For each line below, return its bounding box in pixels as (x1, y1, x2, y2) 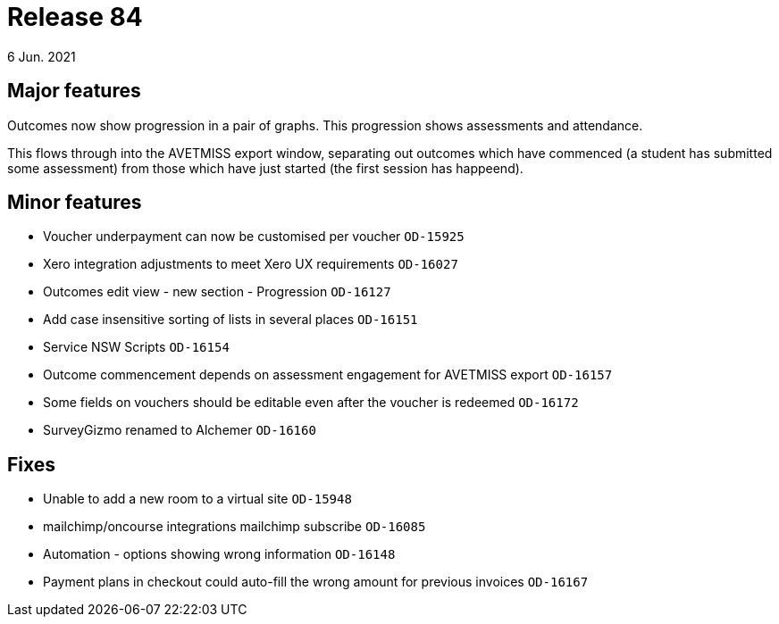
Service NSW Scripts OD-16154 (43, 339, 230, 355)
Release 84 (7, 2, 143, 32)
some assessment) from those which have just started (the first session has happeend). (7, 160, 524, 176)
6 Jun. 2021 (7, 48, 76, 64)
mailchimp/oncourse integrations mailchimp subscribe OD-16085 (43, 519, 426, 535)
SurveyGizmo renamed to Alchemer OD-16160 (43, 422, 316, 438)
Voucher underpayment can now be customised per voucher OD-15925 (43, 229, 465, 245)
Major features (7, 79, 141, 103)
